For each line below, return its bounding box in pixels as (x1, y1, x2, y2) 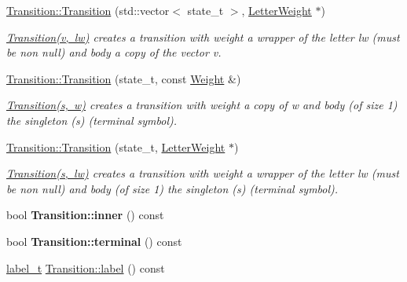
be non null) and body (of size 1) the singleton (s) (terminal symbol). (6, 180, 339, 196)
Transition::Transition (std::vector (6, 2, 170, 18)
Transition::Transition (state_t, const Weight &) (6, 70, 241, 86)
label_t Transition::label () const (6, 259, 165, 276)
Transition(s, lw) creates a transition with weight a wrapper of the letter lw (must (6, 165, 399, 181)
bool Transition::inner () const (6, 207, 164, 223)
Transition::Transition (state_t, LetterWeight (6, 138, 225, 155)
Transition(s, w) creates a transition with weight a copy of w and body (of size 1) (6, 97, 398, 113)
